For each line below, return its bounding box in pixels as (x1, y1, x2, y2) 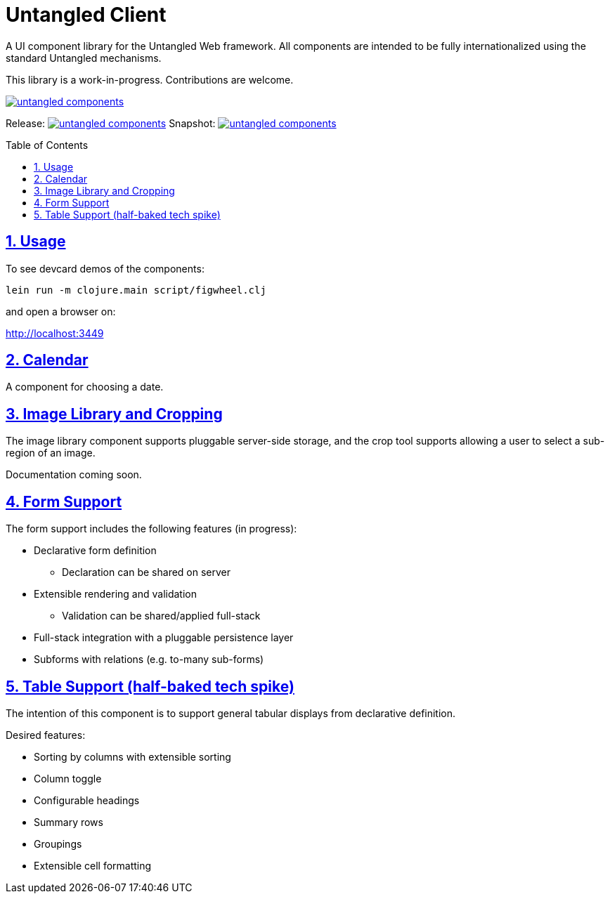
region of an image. (6, 447, 96, 459)
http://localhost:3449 (6, 327, 104, 339)
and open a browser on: (6, 305, 116, 317)
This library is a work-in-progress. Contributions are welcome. (6, 73, 294, 86)
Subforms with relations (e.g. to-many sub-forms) (34, 653, 264, 666)
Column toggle (34, 772, 102, 785)
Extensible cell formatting (34, 859, 152, 872)
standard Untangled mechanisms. (6, 51, 162, 64)
